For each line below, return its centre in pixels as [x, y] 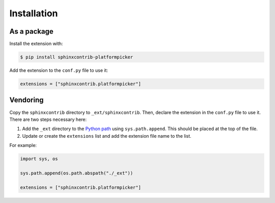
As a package [31, 31]
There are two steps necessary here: [48, 119]
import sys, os [39, 159]
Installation [34, 13]
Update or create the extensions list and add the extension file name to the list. [107, 136]
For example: [23, 145]
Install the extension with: [36, 44]
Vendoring [26, 100]
